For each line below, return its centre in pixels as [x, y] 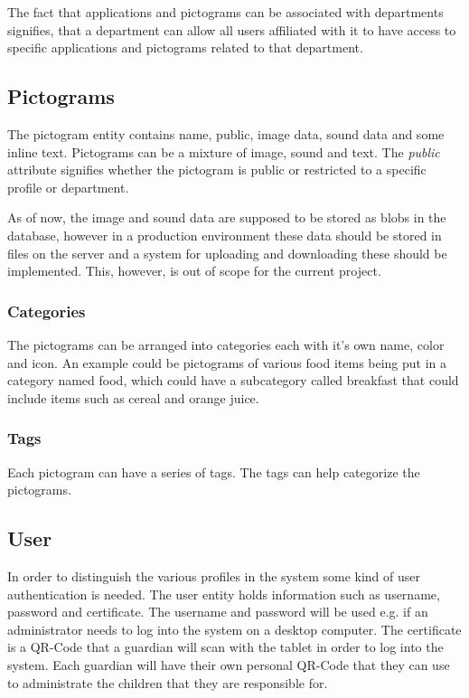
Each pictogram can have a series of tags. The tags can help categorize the [214, 472]
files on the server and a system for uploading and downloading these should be [227, 253]
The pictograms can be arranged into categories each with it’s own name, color [226, 344]
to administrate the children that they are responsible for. [168, 682]
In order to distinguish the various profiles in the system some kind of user [214, 575]
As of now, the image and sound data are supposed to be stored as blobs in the [227, 217]
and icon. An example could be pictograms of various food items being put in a [227, 362]
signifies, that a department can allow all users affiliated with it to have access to [232, 29]
